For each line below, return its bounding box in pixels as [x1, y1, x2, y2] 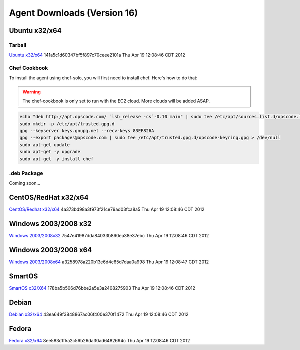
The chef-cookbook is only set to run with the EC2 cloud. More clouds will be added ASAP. [22, 98, 210, 104]
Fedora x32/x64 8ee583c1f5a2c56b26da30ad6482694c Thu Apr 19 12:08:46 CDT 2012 [9, 337, 190, 343]
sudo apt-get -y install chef [19, 156, 94, 162]
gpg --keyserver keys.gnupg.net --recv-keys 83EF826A [19, 128, 154, 133]
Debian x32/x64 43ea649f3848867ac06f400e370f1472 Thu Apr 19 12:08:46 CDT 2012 [9, 311, 189, 317]
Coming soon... [9, 180, 41, 186]
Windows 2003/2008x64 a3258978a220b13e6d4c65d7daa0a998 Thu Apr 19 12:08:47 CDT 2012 [9, 259, 209, 265]
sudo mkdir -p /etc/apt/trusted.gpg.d [19, 121, 115, 127]
